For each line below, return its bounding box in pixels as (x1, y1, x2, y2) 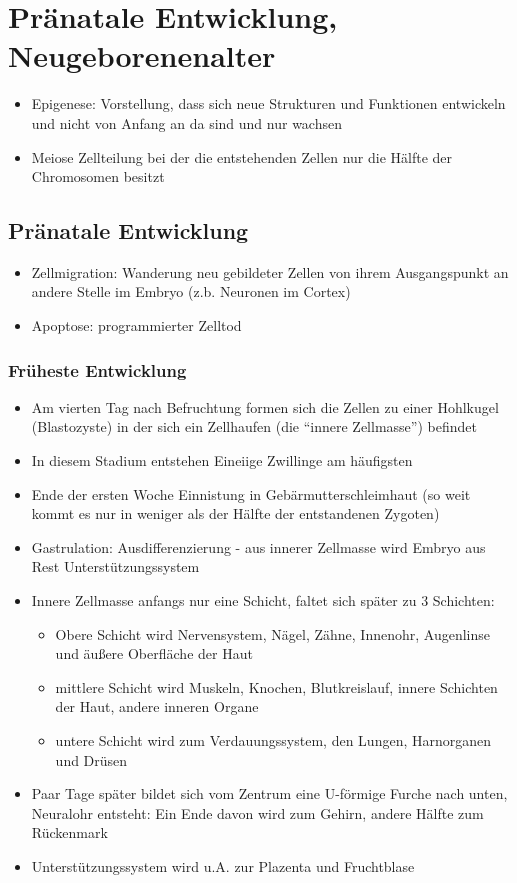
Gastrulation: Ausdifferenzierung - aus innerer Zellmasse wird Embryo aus (31, 536, 486, 557)
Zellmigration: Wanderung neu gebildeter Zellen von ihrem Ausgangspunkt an (31, 261, 509, 282)
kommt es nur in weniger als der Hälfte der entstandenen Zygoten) (31, 503, 440, 524)
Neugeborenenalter (8, 35, 276, 76)
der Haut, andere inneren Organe (55, 696, 259, 717)
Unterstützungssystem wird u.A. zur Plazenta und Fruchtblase (31, 855, 415, 876)
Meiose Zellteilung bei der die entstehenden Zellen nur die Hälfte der (31, 146, 453, 167)
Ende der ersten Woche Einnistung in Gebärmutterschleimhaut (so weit (31, 483, 471, 504)
